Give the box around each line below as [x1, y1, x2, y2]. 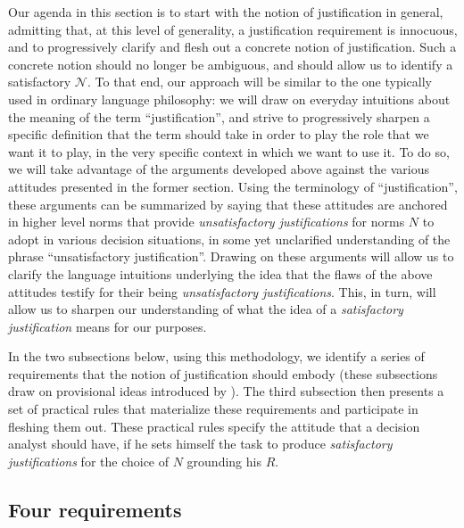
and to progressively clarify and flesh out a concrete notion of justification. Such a [8, 37, 457, 56]
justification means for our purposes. [8, 317, 207, 335]
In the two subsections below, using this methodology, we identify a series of [8, 347, 425, 366]
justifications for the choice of [8, 451, 170, 470]
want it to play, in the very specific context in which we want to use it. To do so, [8, 142, 450, 161]
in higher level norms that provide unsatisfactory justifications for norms [8, 212, 405, 231]
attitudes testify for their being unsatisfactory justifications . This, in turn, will [8, 282, 436, 301]
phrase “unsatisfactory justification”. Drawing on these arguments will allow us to [8, 247, 454, 266]
